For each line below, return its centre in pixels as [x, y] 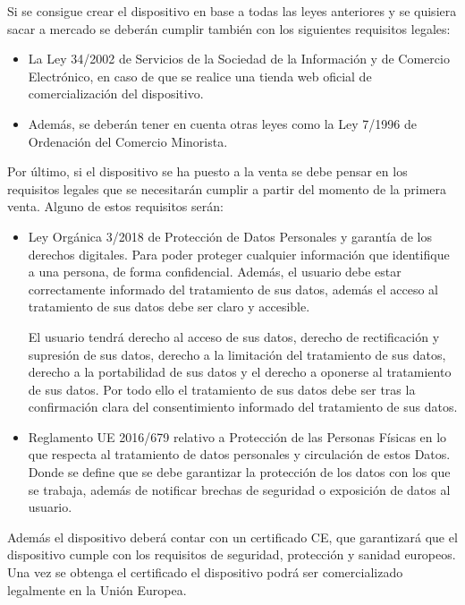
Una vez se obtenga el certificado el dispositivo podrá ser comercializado [205, 572]
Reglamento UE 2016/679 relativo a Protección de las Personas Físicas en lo [237, 436]
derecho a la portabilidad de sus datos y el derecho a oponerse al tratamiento [240, 372]
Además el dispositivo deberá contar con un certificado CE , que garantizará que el [232, 537]
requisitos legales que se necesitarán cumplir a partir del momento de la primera [227, 188]
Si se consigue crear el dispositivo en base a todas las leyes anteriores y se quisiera [232, 11]
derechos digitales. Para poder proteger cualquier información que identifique [239, 254]
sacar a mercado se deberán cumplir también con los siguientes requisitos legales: [229, 28]
